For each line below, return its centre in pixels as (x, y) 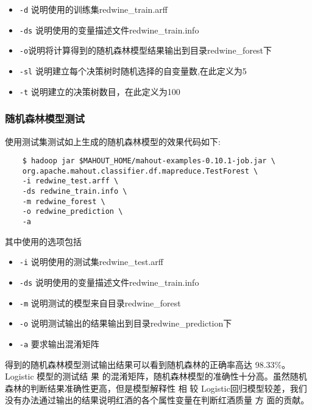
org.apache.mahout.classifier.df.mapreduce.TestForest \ (140, 171)
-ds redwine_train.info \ (75, 192)
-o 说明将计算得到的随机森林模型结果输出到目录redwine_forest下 (146, 50)
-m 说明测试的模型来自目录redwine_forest (100, 302)
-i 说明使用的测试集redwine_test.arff (91, 262)
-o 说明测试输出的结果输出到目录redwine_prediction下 (126, 323)
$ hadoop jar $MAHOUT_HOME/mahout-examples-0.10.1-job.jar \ (149, 161)
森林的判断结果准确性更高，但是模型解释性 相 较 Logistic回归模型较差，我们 (156, 388)
